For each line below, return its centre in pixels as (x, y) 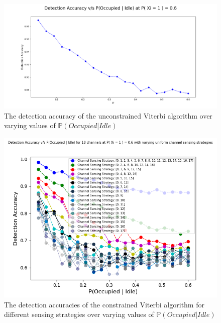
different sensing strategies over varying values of (79, 314)
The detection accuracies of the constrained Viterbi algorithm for (104, 304)
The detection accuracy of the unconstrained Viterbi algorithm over (108, 115)
